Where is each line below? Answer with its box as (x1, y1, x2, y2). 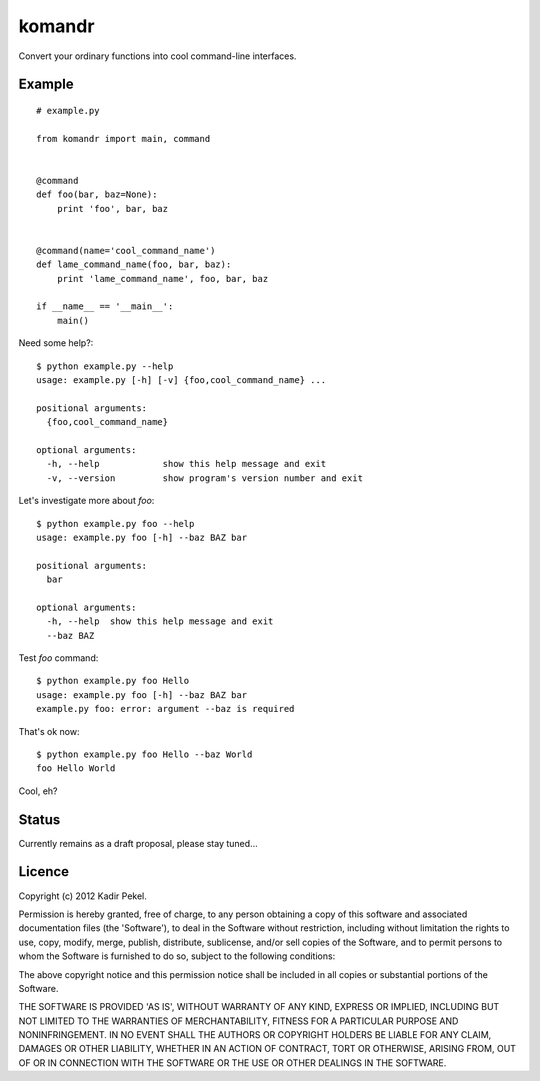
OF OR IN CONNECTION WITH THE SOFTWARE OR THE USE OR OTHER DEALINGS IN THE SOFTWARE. (18, 1056, 447, 1069)
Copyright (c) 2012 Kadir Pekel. (18, 890, 147, 902)
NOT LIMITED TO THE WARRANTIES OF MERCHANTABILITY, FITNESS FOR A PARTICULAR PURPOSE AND (18, 1015, 459, 1027)
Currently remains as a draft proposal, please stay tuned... (18, 837, 259, 849)
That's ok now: (18, 725, 80, 737)
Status (18, 811, 61, 828)
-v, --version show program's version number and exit (46, 472, 364, 484)
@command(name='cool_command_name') (36, 245, 216, 256)
